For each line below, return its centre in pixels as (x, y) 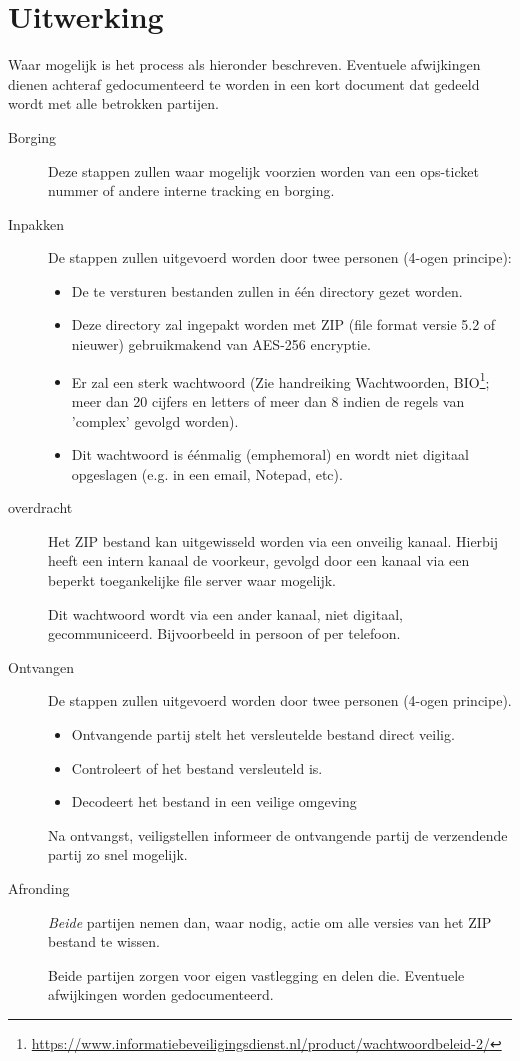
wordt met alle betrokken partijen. (113, 103)
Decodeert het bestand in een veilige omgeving (214, 801)
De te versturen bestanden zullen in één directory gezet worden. (267, 290)
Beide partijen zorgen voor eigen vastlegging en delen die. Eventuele (256, 974)
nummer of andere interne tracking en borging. (191, 190)
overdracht (40, 507)
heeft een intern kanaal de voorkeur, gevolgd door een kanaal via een (259, 560)
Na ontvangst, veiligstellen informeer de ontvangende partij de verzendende (278, 834)
